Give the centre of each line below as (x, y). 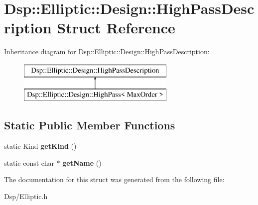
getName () (82, 162)
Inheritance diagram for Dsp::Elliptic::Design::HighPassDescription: (107, 51)
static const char (29, 162)
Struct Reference (116, 28)
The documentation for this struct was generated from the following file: (114, 179)
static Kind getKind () (40, 146)
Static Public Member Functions (90, 125)
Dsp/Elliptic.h (26, 196)
